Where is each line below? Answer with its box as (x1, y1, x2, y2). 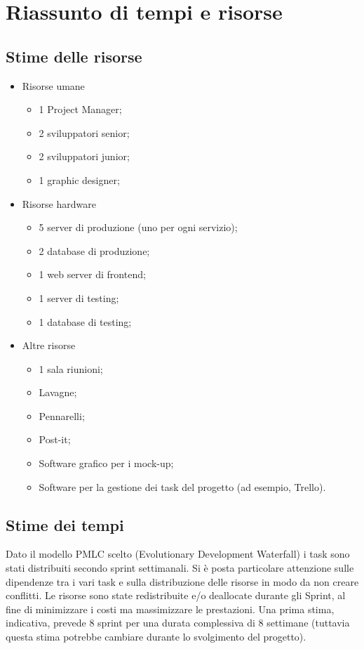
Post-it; (39, 432, 71, 447)
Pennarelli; (39, 408, 85, 423)
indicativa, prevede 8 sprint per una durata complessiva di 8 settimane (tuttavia (6, 615, 350, 630)
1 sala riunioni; (39, 361, 103, 376)
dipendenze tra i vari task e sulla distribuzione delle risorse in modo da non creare (6, 574, 359, 589)
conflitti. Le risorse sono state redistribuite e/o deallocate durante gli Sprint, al (6, 588, 346, 603)
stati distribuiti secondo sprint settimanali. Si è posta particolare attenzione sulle (6, 560, 354, 575)
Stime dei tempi (6, 513, 124, 535)
